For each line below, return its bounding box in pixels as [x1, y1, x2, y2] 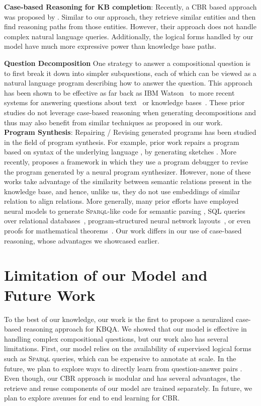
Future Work [4, 284, 96, 305]
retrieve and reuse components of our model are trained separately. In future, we [4, 382, 252, 393]
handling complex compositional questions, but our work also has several [4, 333, 228, 344]
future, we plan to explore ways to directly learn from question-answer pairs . [4, 363, 242, 373]
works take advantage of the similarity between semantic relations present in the [4, 176, 252, 187]
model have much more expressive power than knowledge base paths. [4, 41, 216, 51]
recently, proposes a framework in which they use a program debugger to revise [4, 156, 248, 167]
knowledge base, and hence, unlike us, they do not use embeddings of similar [4, 186, 240, 196]
